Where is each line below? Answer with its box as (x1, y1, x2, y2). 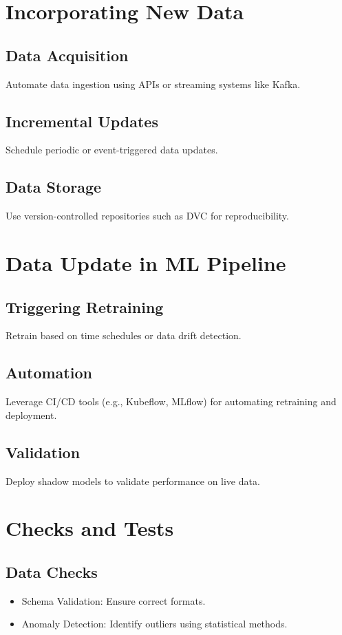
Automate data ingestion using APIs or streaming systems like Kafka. (6, 76, 301, 91)
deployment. (6, 407, 57, 422)
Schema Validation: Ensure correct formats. (21, 593, 206, 607)
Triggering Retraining (6, 296, 164, 317)
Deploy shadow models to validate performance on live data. (6, 473, 260, 488)
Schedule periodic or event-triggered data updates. (6, 142, 218, 157)
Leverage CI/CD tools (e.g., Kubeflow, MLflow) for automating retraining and (6, 394, 336, 409)
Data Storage (6, 176, 102, 197)
